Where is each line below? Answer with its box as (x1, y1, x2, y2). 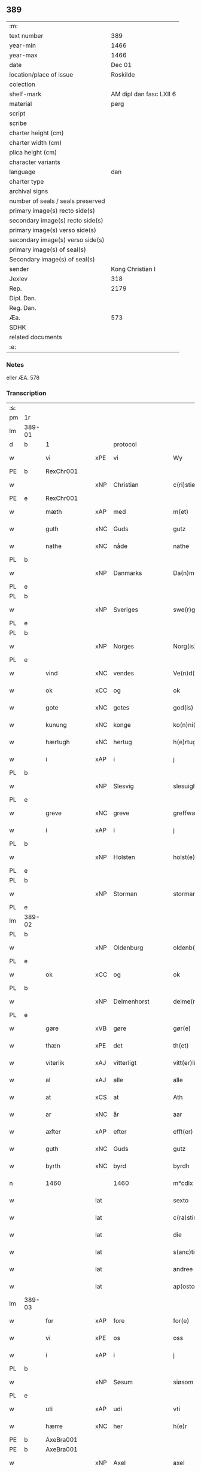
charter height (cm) (9, 129, 64, 137)
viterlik (45, 1059, 65, 1067)
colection (9, 80, 36, 89)
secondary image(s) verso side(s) (9, 236, 105, 244)
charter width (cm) (9, 138, 62, 147)
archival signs (9, 187, 48, 195)
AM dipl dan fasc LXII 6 (111, 90, 176, 98)
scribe (9, 119, 27, 127)
